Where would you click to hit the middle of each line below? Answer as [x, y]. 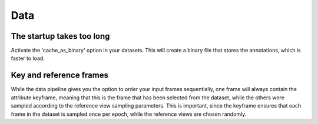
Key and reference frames [60, 76]
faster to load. [28, 58]
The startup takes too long [60, 36]
